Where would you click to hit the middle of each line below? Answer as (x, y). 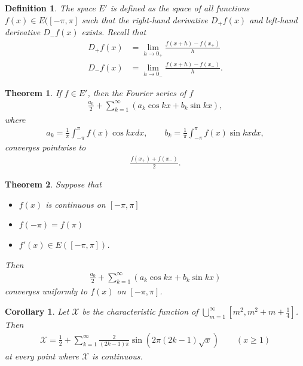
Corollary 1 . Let (37, 311)
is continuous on (76, 204)
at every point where (42, 356)
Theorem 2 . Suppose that (53, 184)
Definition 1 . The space (50, 8)
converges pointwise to (45, 147)
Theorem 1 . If (33, 92)
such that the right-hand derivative (145, 19)
